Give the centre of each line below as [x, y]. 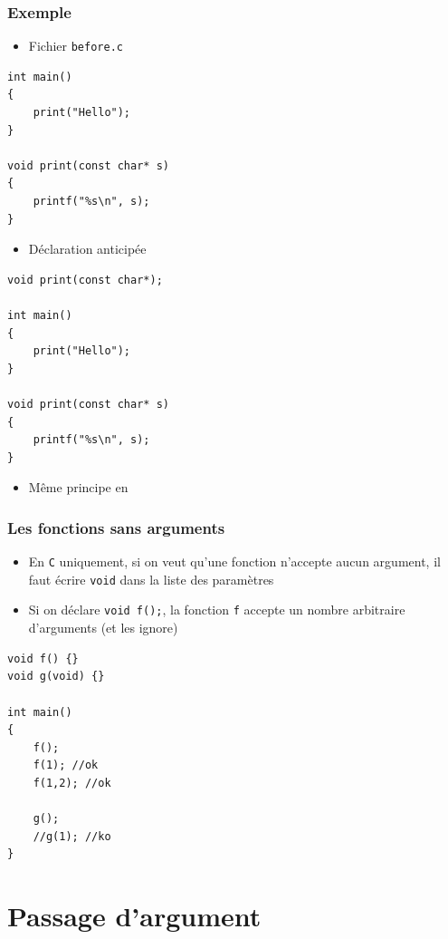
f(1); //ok [66, 765]
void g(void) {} [56, 677]
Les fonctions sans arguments [116, 527]
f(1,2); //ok [72, 783]
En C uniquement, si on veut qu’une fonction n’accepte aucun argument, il [234, 561]
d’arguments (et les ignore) [103, 628]
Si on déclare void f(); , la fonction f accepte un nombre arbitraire [217, 610]
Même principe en [78, 487]
